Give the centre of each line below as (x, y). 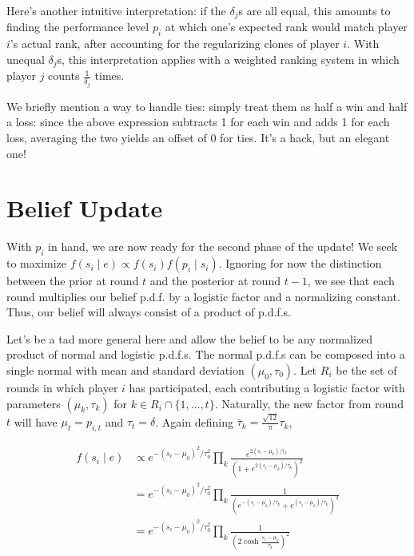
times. (109, 75)
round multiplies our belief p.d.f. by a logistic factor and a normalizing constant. (203, 296)
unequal (26, 59)
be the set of (366, 370)
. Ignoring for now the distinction (300, 263)
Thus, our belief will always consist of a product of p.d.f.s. (149, 312)
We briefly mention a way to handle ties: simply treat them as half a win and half (207, 106)
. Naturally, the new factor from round (309, 403)
